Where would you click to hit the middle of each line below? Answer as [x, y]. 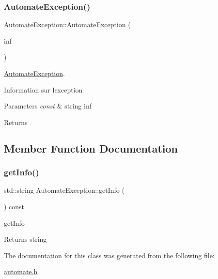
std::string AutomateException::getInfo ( [64, 190]
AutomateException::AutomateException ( [67, 24]
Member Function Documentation [91, 148]
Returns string [25, 239]
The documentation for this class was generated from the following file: [109, 255]
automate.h [21, 271]
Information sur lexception [43, 89]
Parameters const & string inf [48, 106]
